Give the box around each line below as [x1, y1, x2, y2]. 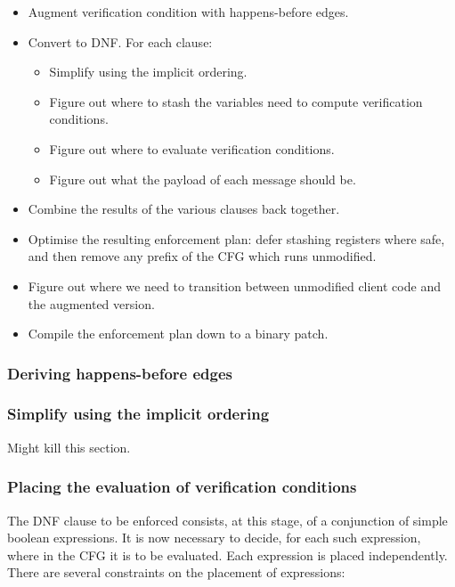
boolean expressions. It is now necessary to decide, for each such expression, [7, 528, 421, 547]
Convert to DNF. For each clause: [28, 32, 213, 51]
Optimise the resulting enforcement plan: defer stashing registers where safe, [28, 229, 445, 248]
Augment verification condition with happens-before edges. [28, 3, 349, 20]
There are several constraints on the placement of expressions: [7, 563, 345, 582]
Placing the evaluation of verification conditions [7, 476, 357, 498]
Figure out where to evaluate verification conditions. [49, 139, 335, 158]
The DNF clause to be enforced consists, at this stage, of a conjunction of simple [7, 510, 448, 529]
